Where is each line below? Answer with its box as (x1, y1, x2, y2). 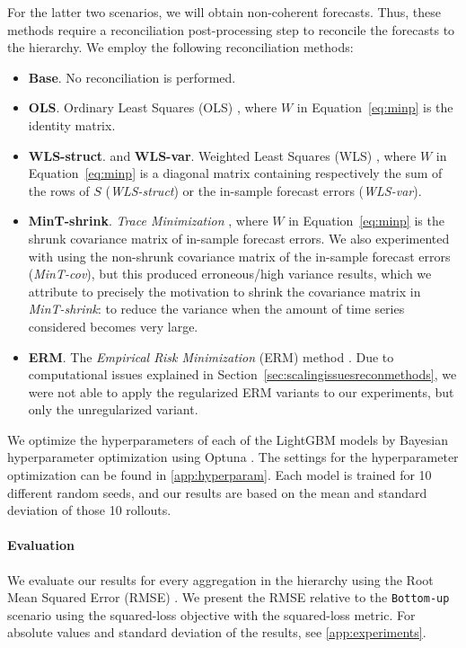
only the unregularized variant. (28, 400, 198, 419)
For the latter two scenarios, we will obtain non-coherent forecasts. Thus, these (7, 3, 442, 21)
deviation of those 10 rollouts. (7, 501, 171, 519)
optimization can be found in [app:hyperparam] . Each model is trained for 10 (7, 466, 432, 484)
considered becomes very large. (28, 316, 198, 335)
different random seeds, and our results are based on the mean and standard (7, 483, 427, 502)
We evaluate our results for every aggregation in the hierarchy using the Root (7, 570, 434, 589)
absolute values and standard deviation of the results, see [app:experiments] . (7, 623, 426, 642)
